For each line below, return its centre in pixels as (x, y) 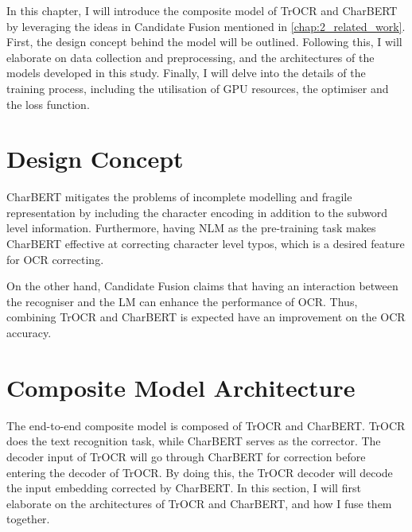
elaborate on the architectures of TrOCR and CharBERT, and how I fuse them (199, 503)
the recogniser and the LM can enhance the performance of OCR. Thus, (182, 301)
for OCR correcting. (55, 259)
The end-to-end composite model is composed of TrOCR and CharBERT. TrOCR (206, 425)
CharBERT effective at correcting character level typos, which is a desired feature (206, 244)
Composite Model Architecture (181, 387)
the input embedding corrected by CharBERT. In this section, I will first (184, 488)
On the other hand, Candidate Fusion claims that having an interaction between (202, 286)
